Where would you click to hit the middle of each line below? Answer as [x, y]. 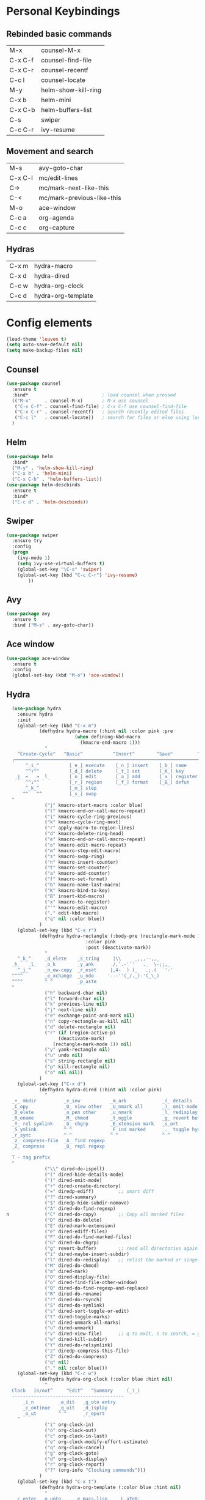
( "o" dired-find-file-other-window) [91, 1283]
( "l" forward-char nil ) [75, 998]
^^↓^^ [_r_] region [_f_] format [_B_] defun [107, 782]
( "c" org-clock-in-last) [76, 1436]
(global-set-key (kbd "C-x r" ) [57, 930]
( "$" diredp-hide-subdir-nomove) [87, 1203]
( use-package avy [28, 614]
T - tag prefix [31, 1157]
